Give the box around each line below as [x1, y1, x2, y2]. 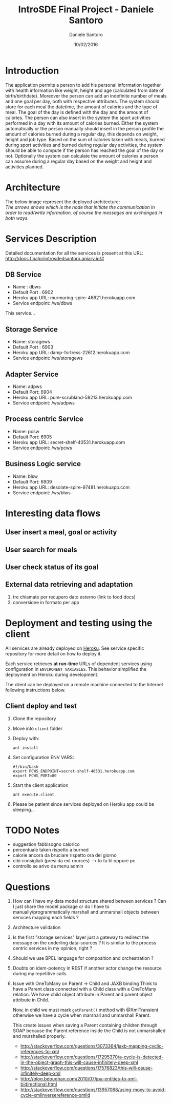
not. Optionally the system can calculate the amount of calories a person [5, 152, 159, 159]
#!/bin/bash [12, 764, 38, 769]
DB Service [5, 270, 42, 279]
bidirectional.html [20, 1081, 57, 1088]
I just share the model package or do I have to [12, 903, 110, 910]
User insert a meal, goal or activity [5, 528, 117, 537]
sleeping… [12, 806, 35, 812]
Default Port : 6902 [12, 289, 54, 296]
